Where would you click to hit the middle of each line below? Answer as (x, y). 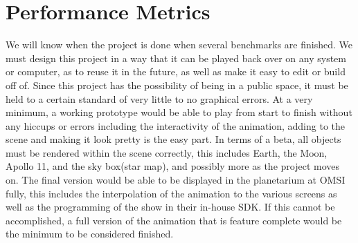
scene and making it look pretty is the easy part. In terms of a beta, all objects (173, 139)
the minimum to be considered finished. (90, 234)
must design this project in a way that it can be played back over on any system (176, 58)
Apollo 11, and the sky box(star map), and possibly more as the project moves (173, 166)
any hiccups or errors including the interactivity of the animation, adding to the (176, 125)
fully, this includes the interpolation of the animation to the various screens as (171, 193)
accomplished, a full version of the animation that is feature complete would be (174, 220)
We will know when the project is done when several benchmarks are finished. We (179, 45)
